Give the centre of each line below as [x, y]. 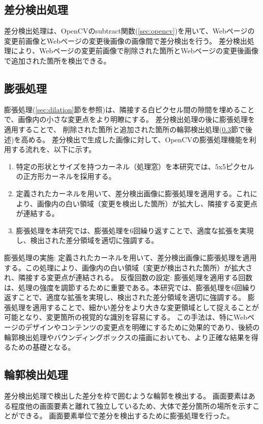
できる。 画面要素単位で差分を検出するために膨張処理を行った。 [126, 416]
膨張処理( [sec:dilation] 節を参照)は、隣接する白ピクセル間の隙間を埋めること [129, 109]
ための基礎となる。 [43, 347]
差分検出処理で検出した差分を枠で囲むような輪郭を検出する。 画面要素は [126, 396]
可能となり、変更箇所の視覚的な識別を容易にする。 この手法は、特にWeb [126, 317]
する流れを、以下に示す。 [53, 149]
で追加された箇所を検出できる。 [57, 60]
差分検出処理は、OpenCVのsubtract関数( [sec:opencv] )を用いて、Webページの [129, 31]
